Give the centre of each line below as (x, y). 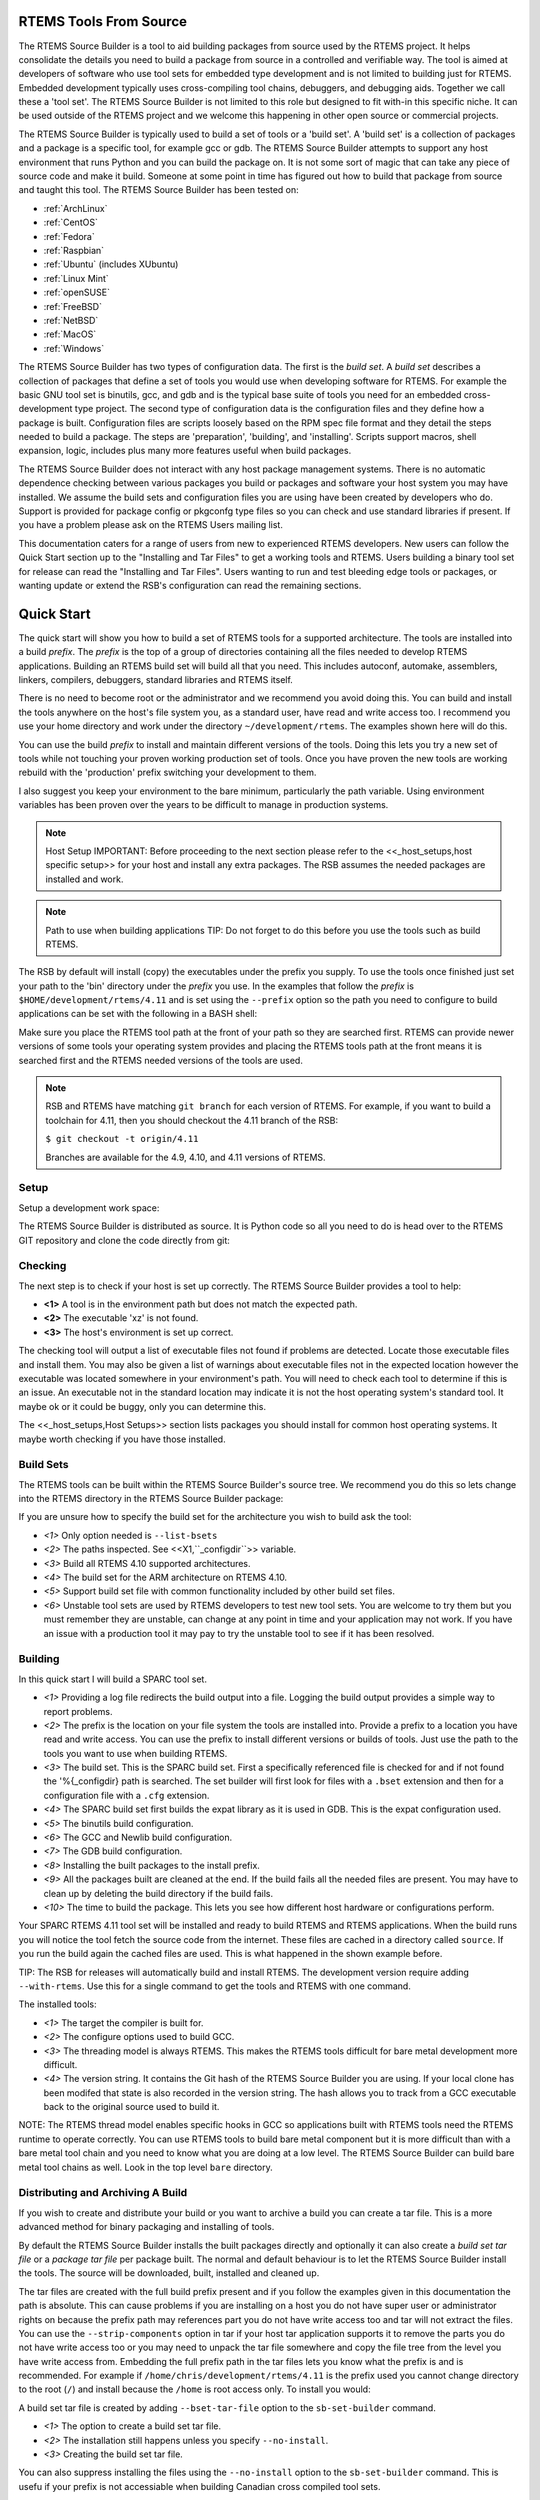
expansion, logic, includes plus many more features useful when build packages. (185, 451)
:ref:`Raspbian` (74, 250)
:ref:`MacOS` (70, 334)
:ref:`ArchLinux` (75, 208)
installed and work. (84, 879)
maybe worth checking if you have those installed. (122, 1439)
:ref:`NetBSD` (71, 320)
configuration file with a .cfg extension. (126, 1795)
